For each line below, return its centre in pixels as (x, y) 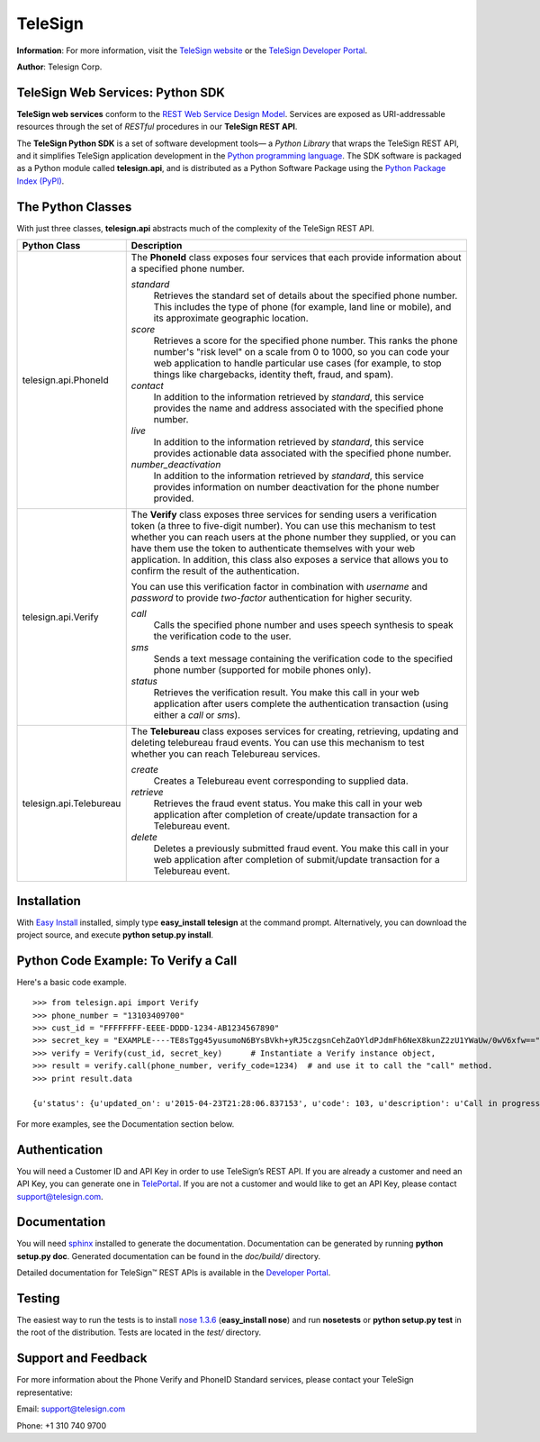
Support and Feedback (82, 1359)
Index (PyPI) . (40, 181)
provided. (174, 498)
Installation (49, 901)
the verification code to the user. (222, 637)
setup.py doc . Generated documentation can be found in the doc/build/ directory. (169, 1256)
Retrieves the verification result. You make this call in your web (287, 693)
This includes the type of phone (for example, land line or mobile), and (302, 307)
